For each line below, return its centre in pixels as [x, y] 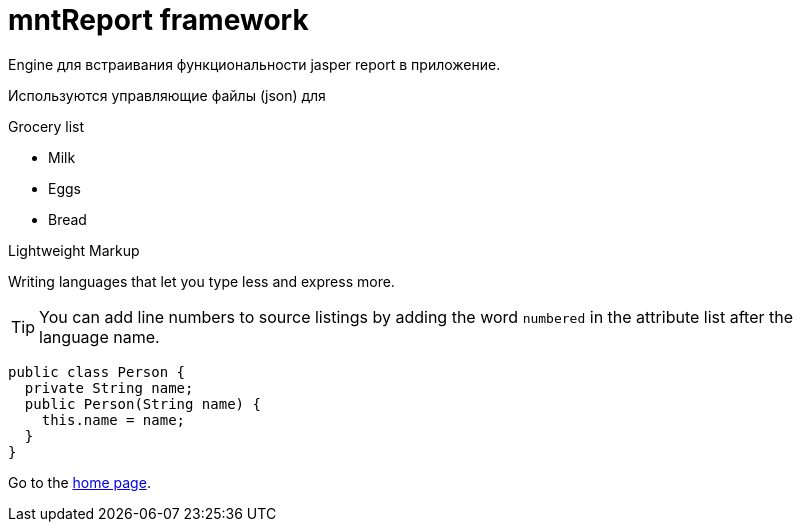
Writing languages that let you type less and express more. [201, 281]
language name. [99, 336]
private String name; [109, 387]
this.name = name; [113, 419]
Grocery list [46, 126]
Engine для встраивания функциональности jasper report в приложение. [254, 64]
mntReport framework [158, 20]
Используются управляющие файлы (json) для [167, 95]
